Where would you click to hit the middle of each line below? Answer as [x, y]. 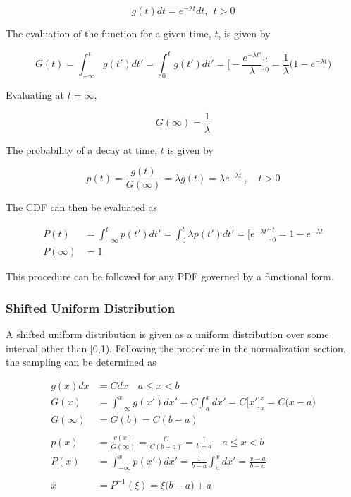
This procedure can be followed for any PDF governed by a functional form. [170, 276]
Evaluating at [35, 94]
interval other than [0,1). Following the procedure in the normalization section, [176, 348]
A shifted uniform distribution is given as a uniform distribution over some [167, 334]
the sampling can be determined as [81, 362]
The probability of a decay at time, [82, 149]
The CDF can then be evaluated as [82, 207]
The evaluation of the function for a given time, [109, 34]
